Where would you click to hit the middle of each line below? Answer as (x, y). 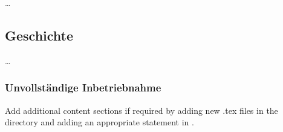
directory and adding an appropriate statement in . (99, 122)
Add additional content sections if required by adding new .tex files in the (141, 110)
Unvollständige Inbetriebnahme (83, 87)
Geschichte (39, 35)
